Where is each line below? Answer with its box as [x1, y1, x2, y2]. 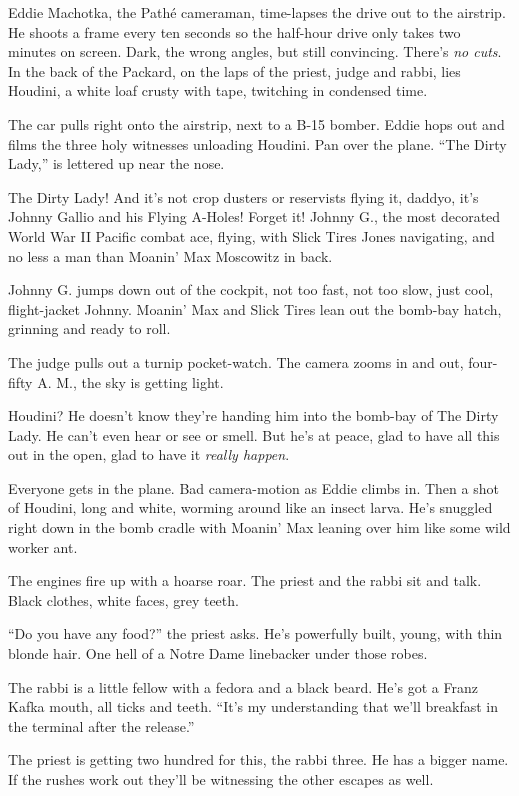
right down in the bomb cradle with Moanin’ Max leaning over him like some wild [8, 517, 511, 538]
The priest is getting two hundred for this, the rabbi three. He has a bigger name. [8, 749, 509, 770]
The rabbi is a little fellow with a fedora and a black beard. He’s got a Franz [8, 676, 478, 697]
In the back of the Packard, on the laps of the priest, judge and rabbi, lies [8, 60, 461, 81]
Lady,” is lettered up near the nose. [8, 153, 225, 174]
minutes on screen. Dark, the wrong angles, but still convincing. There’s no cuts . [8, 41, 502, 62]
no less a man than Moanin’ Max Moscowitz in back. [8, 245, 333, 266]
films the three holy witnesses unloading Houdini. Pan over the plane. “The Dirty [8, 133, 507, 154]
